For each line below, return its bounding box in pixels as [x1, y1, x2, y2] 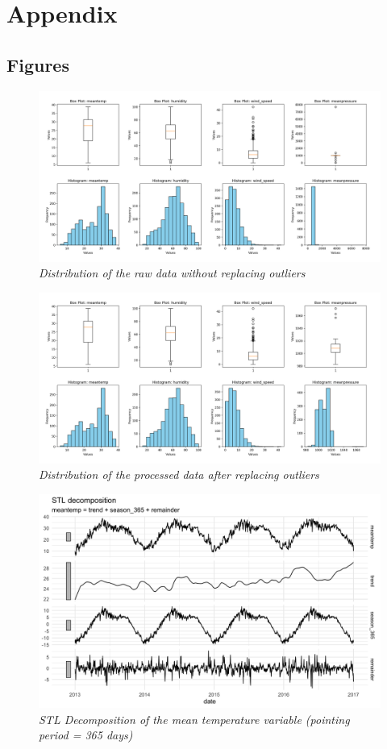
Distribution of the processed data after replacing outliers [39, 466, 319, 483]
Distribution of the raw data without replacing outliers [39, 264, 306, 281]
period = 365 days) [39, 726, 133, 743]
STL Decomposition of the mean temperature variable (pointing [39, 710, 350, 727]
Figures [6, 52, 69, 77]
